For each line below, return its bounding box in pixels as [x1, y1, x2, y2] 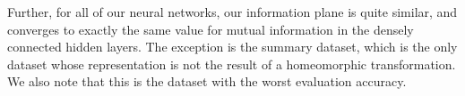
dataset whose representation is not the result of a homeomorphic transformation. [7, 54, 456, 73]
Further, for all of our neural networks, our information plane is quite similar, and [7, 3, 458, 20]
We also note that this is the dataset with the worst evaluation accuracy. [7, 72, 407, 91]
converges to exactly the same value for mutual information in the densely [7, 20, 414, 38]
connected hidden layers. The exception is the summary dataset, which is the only [7, 37, 458, 56]
